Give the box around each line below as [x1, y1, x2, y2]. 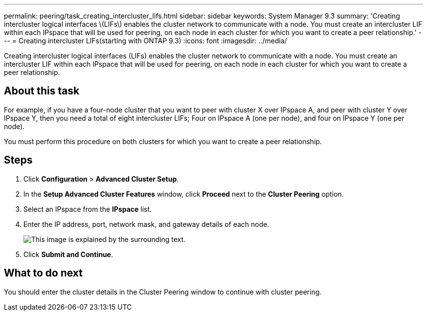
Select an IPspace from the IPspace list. [23, 204, 152, 213]
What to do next [4, 267, 83, 279]
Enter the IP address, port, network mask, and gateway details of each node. [23, 220, 270, 228]
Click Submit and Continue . [23, 250, 113, 259]
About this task [4, 85, 79, 97]
